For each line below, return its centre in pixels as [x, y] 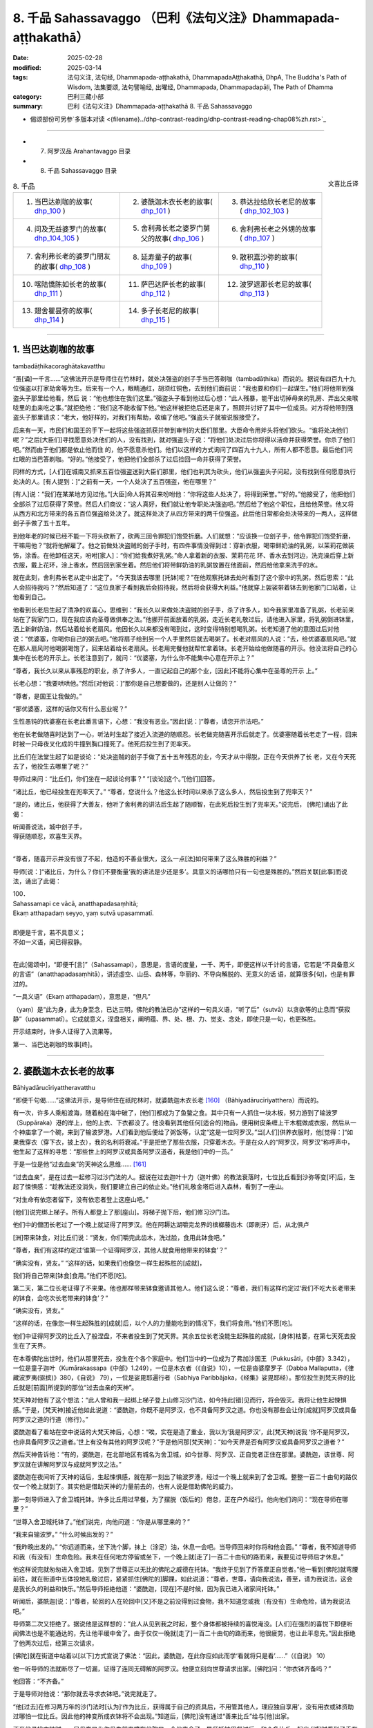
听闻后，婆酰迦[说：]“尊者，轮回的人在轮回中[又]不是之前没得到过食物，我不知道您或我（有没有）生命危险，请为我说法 [182, 1602]
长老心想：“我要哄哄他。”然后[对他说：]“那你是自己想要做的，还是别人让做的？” [125, 684]
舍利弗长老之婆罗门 [172, 228]
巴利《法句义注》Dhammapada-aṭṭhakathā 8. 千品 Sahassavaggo [160, 106]
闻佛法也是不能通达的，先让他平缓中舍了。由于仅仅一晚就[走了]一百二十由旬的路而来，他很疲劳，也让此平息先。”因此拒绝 [184, 1633]
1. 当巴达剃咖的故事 [54, 349]
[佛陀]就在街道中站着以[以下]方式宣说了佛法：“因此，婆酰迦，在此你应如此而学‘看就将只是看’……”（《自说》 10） [171, 1656]
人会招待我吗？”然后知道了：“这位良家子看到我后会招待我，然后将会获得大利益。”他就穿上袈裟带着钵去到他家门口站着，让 [185, 587]
